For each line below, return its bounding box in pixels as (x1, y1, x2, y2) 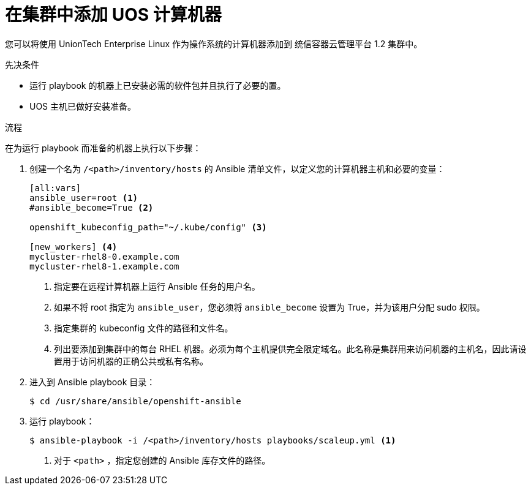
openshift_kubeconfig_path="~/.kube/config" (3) (29, 222, 267, 232)
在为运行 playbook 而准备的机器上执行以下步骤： (5, 142, 201, 153)
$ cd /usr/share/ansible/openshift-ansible (29, 396, 241, 406)
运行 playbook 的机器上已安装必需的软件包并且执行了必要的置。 (29, 80, 286, 91)
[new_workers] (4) (29, 241, 118, 252)
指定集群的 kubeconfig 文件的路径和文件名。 (54, 322, 233, 333)
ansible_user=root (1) (29, 192, 138, 203)
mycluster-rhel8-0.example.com (29, 251, 179, 262)
